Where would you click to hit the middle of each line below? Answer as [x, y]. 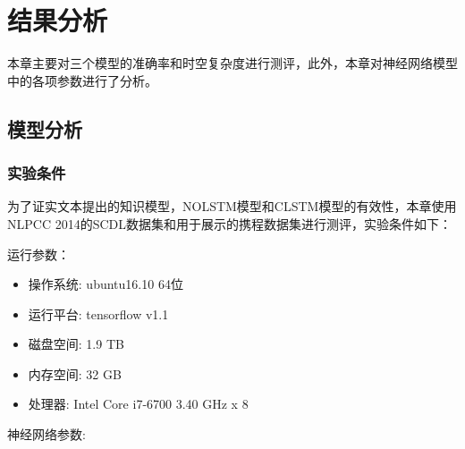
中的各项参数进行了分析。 [82, 80]
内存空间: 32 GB [75, 373]
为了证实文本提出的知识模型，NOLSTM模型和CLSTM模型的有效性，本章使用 [232, 206]
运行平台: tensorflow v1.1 [98, 313]
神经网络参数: [46, 434]
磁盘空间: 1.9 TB [76, 344]
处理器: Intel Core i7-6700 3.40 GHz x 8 [138, 404]
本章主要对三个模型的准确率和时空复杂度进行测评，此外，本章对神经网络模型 [232, 63]
